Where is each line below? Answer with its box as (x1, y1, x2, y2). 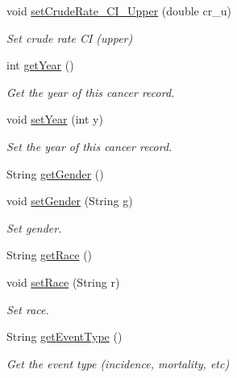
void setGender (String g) (6, 192, 133, 209)
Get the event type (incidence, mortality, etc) (6, 355, 230, 372)
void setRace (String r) (6, 273, 120, 290)
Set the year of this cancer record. (6, 137, 173, 154)
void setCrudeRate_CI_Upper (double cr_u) (6, 2, 231, 19)
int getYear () (6, 57, 74, 73)
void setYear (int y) (6, 111, 103, 128)
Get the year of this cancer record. (6, 83, 175, 100)
